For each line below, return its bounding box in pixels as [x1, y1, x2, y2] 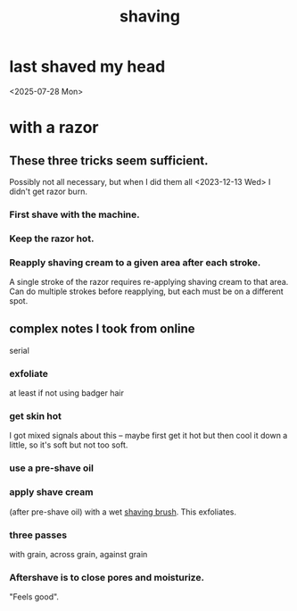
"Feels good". [9, 591, 60, 602]
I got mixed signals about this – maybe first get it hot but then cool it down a [9, 431, 288, 441]
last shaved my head [9, 56, 166, 77]
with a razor [9, 118, 99, 138]
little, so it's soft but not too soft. [9, 439, 128, 450]
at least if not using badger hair [9, 388, 125, 398]
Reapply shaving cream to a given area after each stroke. [9, 256, 261, 269]
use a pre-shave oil [9, 462, 94, 474]
